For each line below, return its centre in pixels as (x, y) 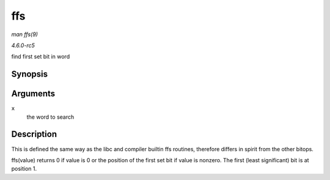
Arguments (33, 94)
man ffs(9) (24, 34)
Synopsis (30, 74)
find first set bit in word (41, 57)
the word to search (50, 117)
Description (34, 134)
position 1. (24, 169)
